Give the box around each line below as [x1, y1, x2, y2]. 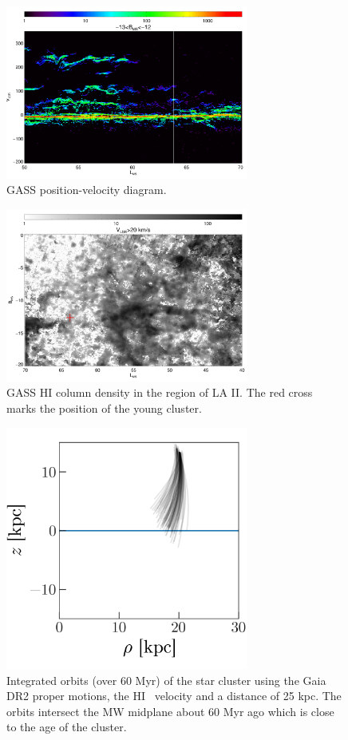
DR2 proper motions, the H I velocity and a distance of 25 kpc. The [6, 687, 342, 704]
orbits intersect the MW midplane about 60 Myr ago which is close [6, 702, 334, 719]
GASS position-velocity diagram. [6, 181, 167, 198]
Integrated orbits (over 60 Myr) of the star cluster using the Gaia [6, 671, 326, 688]
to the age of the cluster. [6, 718, 127, 735]
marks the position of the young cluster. [6, 400, 202, 417]
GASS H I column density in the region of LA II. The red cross [6, 384, 313, 401]
